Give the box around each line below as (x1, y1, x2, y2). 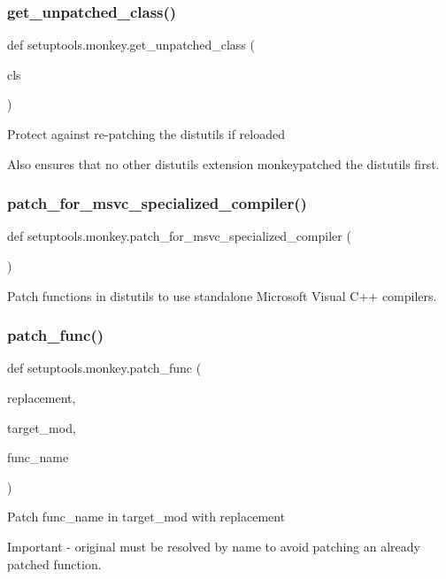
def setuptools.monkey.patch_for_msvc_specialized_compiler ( (7, 227, 351, 245)
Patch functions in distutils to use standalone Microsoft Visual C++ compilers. (7, 286, 437, 305)
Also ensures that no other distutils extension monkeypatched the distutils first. (7, 154, 440, 173)
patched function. (7, 554, 102, 573)
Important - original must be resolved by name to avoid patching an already (7, 537, 420, 555)
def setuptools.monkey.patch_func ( (7, 359, 202, 377)
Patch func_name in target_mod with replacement (7, 507, 286, 526)
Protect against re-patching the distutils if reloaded (7, 125, 286, 143)
